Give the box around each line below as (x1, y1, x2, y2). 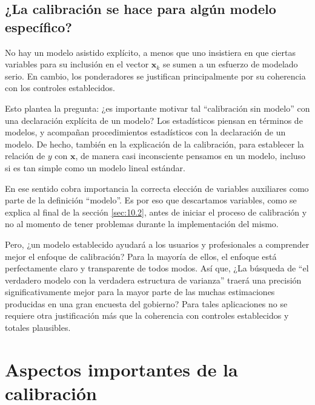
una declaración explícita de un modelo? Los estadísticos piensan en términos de (5, 114, 303, 126)
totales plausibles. (5, 321, 71, 334)
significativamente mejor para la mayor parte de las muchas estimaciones (5, 285, 275, 298)
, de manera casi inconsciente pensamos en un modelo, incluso (75, 149, 306, 162)
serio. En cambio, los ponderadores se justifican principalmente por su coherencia (5, 69, 306, 82)
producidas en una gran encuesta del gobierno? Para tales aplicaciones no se (5, 297, 288, 310)
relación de (5, 149, 45, 162)
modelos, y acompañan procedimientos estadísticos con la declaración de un (5, 126, 286, 138)
